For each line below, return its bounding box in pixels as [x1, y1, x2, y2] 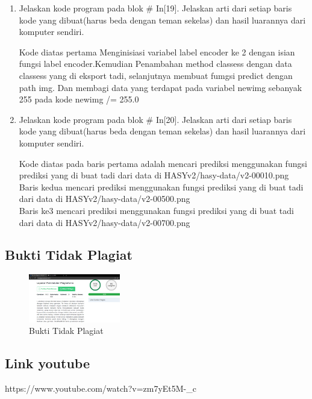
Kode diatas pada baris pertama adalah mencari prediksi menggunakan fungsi [19, 157, 307, 169]
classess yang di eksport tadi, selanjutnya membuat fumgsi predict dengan [19, 69, 293, 81]
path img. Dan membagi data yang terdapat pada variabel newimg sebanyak [19, 81, 302, 93]
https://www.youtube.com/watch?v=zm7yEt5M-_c [5, 382, 196, 394]
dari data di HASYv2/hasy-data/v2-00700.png [19, 216, 190, 228]
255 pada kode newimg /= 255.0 [19, 93, 139, 105]
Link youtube [5, 354, 90, 372]
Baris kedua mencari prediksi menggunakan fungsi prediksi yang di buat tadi [19, 180, 304, 193]
